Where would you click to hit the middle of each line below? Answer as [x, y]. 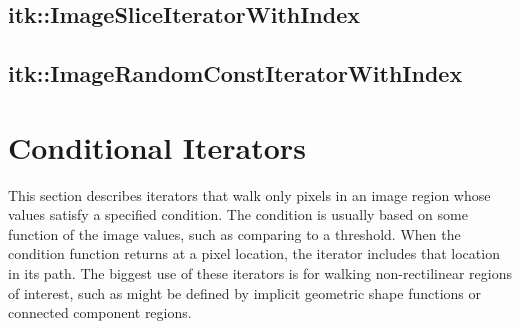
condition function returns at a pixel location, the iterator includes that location [254, 253]
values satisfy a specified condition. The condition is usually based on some [238, 214]
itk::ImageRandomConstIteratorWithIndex [235, 73]
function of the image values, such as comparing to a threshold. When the [234, 233]
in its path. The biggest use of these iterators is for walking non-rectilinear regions [260, 273]
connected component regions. [100, 312]
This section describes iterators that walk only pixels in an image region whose [249, 194]
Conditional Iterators [157, 146]
